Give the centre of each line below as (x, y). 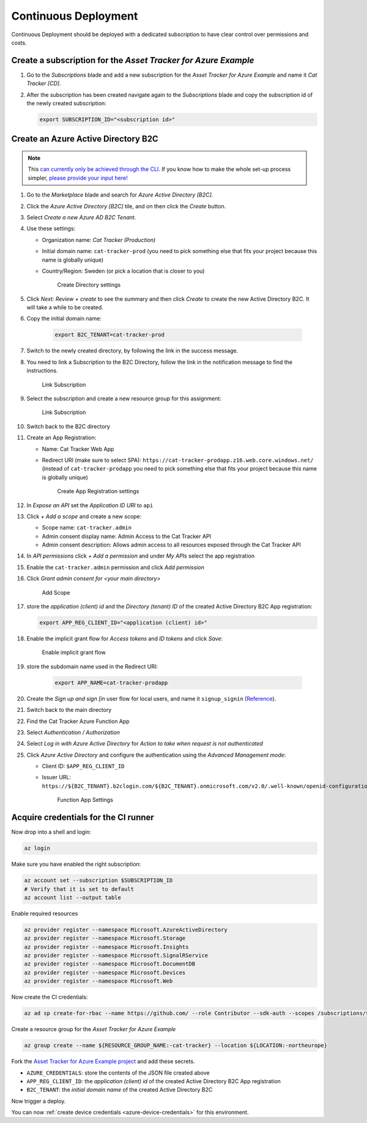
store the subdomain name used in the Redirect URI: (92, 666)
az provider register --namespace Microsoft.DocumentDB (110, 964)
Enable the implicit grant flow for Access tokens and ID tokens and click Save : (125, 638)
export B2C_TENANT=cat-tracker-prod (110, 335)
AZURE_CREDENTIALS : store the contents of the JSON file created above (118, 1073)
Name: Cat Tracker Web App (78, 449)
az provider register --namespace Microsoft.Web (98, 981)
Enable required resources (45, 913)
